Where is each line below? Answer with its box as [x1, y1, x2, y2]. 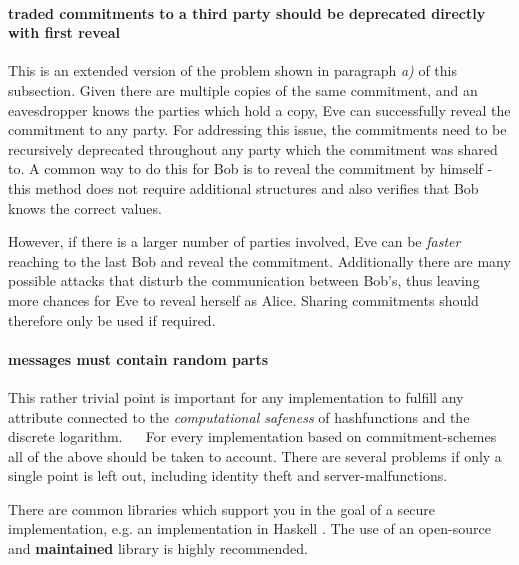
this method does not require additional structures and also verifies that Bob [8, 177, 479, 198]
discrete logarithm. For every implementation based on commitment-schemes [8, 426, 497, 447]
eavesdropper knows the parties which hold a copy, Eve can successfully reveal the [8, 99, 511, 120]
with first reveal [8, 22, 120, 43]
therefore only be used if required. [8, 309, 216, 330]
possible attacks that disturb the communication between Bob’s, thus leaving [8, 270, 480, 291]
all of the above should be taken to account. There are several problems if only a [8, 445, 502, 466]
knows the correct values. [8, 197, 162, 218]
